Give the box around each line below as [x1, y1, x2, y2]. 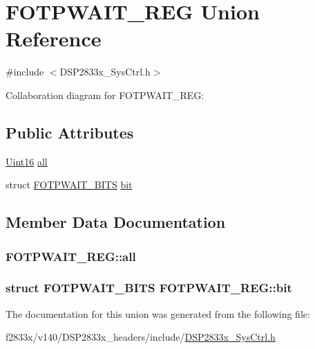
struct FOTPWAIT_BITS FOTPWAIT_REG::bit [6, 279, 292, 296]
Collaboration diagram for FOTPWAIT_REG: [6, 87, 204, 102]
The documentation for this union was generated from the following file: [6, 306, 310, 321]
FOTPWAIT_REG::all [6, 247, 136, 265]
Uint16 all [6, 154, 48, 168]
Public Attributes [6, 121, 134, 143]
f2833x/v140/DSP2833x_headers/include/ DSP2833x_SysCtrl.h [6, 330, 276, 344]
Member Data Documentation [6, 211, 226, 233]
